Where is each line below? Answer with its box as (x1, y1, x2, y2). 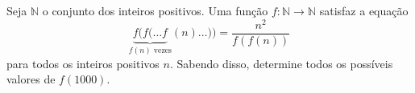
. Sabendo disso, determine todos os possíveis (169, 55, 393, 71)
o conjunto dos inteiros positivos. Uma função (42, 2, 268, 18)
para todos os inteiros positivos (6, 55, 160, 71)
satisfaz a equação (319, 2, 409, 18)
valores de (6, 71, 56, 87)
